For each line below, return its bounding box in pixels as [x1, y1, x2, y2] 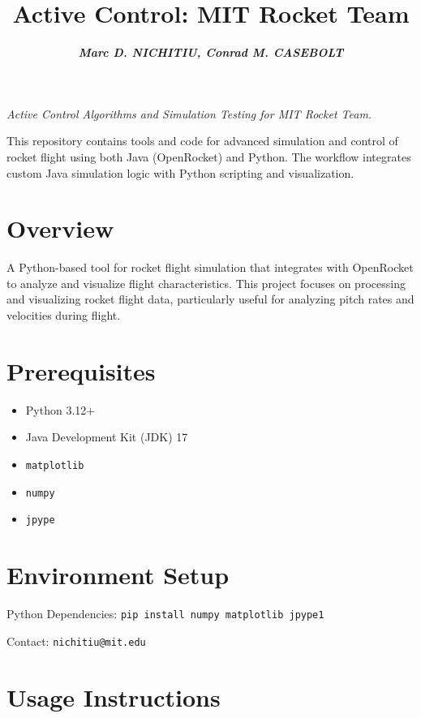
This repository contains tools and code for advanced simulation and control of [6, 132, 398, 149]
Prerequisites [6, 354, 156, 387]
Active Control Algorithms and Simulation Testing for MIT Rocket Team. [6, 105, 372, 122]
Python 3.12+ [25, 401, 96, 418]
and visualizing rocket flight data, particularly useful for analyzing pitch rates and [6, 290, 415, 307]
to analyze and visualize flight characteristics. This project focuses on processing [6, 274, 406, 291]
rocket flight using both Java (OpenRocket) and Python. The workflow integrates [6, 148, 411, 165]
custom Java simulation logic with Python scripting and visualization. [6, 164, 354, 181]
